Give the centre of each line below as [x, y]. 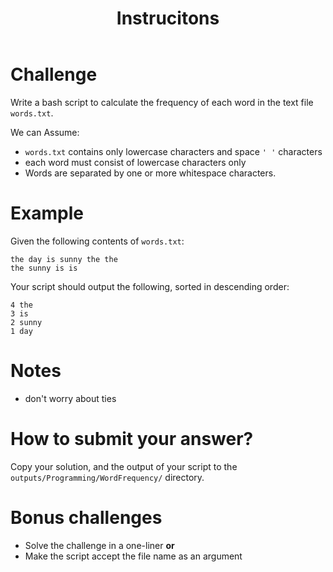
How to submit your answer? [132, 439]
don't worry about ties [70, 398]
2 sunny [26, 322]
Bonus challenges [86, 517]
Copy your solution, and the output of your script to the [124, 466]
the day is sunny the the [64, 259]
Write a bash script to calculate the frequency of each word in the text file [162, 102]
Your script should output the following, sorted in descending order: [150, 286]
